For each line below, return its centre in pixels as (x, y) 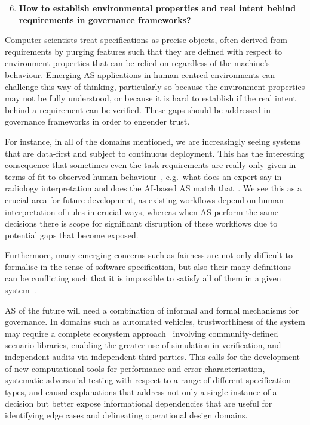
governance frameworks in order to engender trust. (97, 121)
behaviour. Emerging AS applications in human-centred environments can (140, 74)
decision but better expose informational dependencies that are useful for (139, 403)
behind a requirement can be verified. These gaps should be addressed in (138, 109)
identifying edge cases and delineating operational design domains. (126, 415)
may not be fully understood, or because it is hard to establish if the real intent (151, 98)
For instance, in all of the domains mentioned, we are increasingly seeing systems (153, 141)
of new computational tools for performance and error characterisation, (135, 368)
